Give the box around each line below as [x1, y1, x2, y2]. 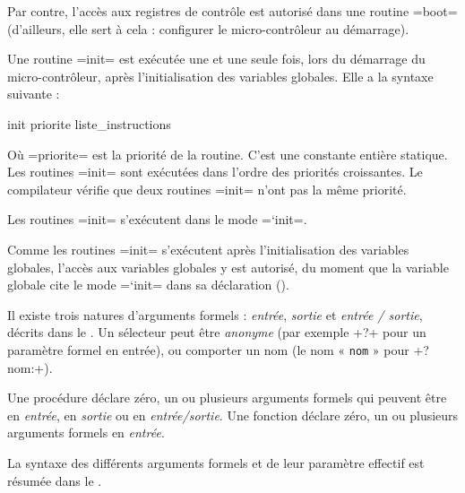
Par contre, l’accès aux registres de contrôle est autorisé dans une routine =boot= [7, 2, 458, 20]
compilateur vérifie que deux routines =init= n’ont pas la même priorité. [7, 179, 407, 198]
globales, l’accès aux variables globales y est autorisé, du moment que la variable [7, 257, 449, 276]
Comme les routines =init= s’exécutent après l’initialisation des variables [7, 239, 409, 258]
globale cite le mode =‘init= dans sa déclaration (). [7, 275, 289, 294]
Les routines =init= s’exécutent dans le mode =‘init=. [7, 210, 307, 229]
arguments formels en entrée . [7, 423, 165, 442]
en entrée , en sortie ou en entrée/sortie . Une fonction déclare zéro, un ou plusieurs [7, 405, 459, 424]
